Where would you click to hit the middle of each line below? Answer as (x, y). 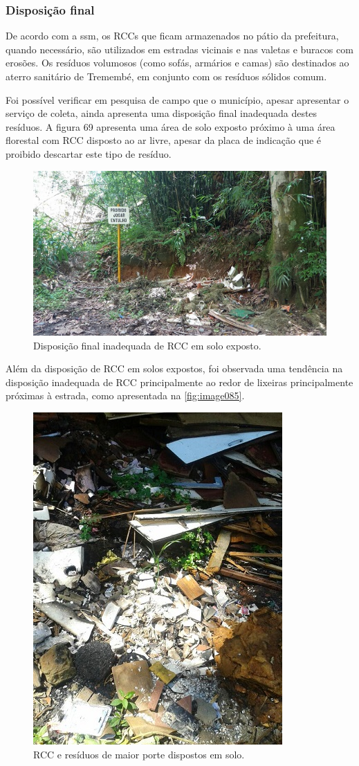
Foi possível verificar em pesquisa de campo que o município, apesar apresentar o (177, 99)
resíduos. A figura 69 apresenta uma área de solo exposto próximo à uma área (171, 126)
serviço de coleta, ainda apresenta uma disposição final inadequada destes (162, 113)
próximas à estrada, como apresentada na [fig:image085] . (125, 395)
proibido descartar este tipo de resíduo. (89, 153)
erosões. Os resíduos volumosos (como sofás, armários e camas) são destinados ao (177, 63)
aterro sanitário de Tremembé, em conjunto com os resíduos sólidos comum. (166, 76)
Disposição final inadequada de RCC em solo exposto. (147, 345)
